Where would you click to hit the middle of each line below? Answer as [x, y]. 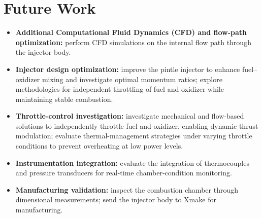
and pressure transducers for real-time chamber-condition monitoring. [124, 173]
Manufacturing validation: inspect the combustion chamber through [127, 189]
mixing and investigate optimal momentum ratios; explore [132, 79]
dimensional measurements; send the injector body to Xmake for [116, 199]
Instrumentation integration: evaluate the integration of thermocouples [132, 162]
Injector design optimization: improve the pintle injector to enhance [128, 69]
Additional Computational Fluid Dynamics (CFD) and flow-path [131, 32]
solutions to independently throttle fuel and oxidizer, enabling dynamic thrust [137, 125]
